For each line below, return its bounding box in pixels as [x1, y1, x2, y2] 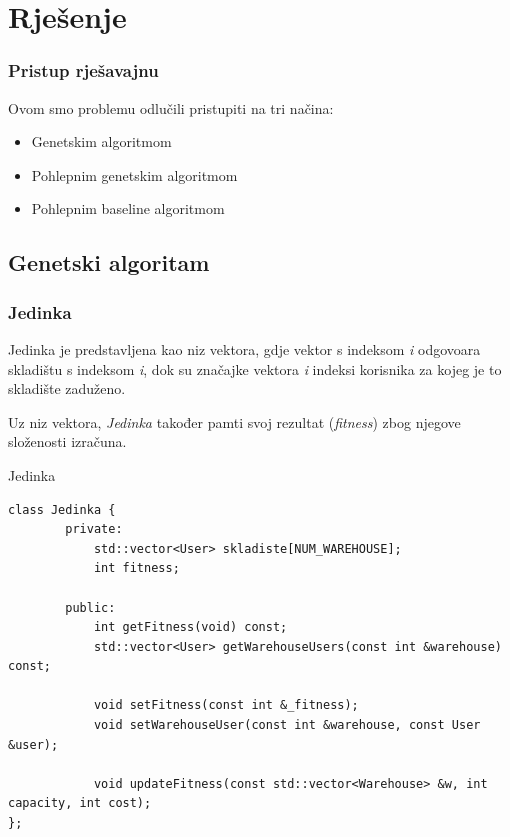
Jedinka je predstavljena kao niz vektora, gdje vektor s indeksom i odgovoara [8, 338, 481, 359]
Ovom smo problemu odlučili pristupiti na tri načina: [8, 97, 334, 118]
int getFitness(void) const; [93, 620, 288, 635]
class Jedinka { [8, 502, 116, 517]
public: [65, 600, 116, 615]
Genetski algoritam [8, 247, 210, 278]
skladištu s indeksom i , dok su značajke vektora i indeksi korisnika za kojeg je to [8, 358, 502, 379]
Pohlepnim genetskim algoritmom [31, 164, 238, 185]
